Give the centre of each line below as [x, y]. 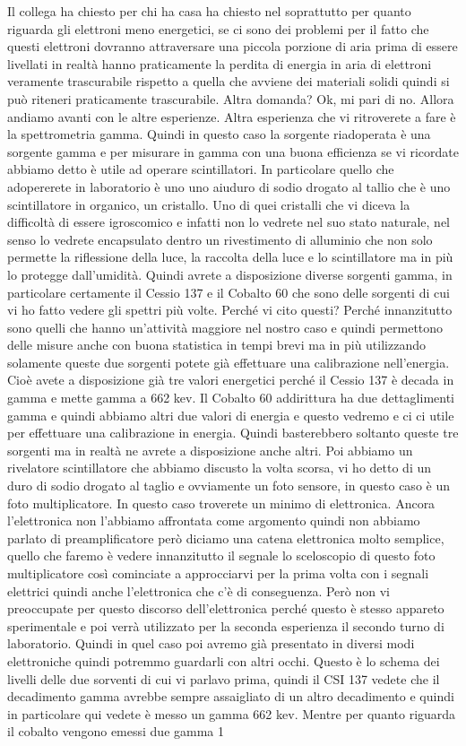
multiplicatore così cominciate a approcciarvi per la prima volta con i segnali [218, 573]
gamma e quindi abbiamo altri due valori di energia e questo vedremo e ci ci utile [231, 415]
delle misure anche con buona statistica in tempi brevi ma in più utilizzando [216, 345]
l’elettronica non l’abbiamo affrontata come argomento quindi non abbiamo [214, 520]
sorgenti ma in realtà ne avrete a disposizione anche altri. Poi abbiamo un [210, 450]
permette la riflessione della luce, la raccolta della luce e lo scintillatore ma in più [230, 257]
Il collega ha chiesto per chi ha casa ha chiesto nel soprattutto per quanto [209, 11]
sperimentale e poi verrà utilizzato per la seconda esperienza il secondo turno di [226, 625]
